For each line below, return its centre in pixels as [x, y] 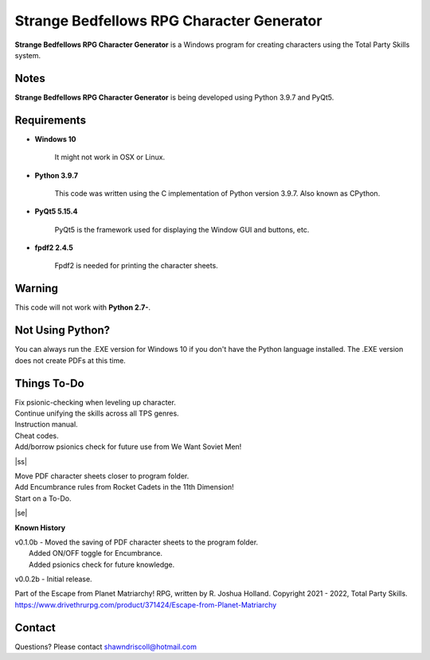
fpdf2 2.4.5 [54, 248]
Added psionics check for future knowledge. [102, 564]
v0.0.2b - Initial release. [53, 579]
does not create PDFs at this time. [70, 360]
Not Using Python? [63, 330]
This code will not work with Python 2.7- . [83, 307]
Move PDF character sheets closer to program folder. [102, 476]
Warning [37, 289]
